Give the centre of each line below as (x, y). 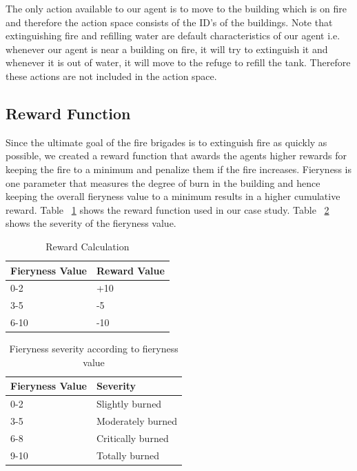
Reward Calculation (88, 246)
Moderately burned (137, 421)
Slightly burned (129, 404)
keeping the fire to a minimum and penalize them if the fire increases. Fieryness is (178, 169)
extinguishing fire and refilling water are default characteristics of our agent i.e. (173, 36)
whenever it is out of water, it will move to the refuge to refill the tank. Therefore (178, 62)
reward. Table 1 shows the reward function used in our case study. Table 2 (167, 209)
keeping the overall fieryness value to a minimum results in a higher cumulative (173, 196)
